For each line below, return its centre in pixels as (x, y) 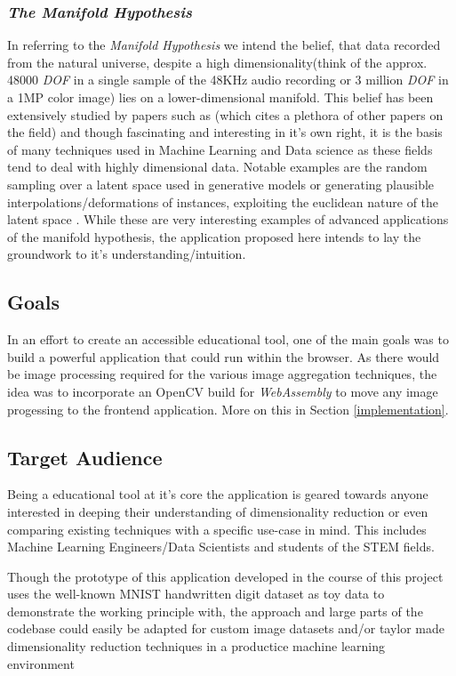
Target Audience (85, 457)
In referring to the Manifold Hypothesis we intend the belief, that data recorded (224, 45)
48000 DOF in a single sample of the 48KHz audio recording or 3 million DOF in (228, 80)
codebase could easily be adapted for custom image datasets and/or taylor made (226, 628)
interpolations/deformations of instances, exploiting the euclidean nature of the (223, 201)
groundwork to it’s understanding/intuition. (127, 254)
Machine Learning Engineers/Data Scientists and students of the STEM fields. (221, 547)
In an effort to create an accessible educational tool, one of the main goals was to (228, 339)
